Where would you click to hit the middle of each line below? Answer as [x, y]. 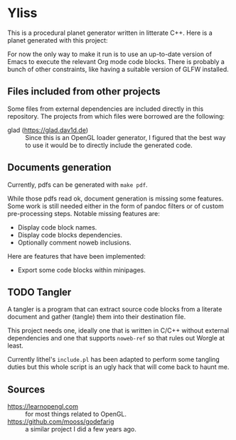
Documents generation [59, 167]
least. [15, 345]
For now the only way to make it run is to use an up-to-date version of [109, 54]
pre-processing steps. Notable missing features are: [84, 213]
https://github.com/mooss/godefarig [61, 422]
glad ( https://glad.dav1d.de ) [48, 130]
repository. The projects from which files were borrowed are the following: [116, 116]
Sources [26, 389]
